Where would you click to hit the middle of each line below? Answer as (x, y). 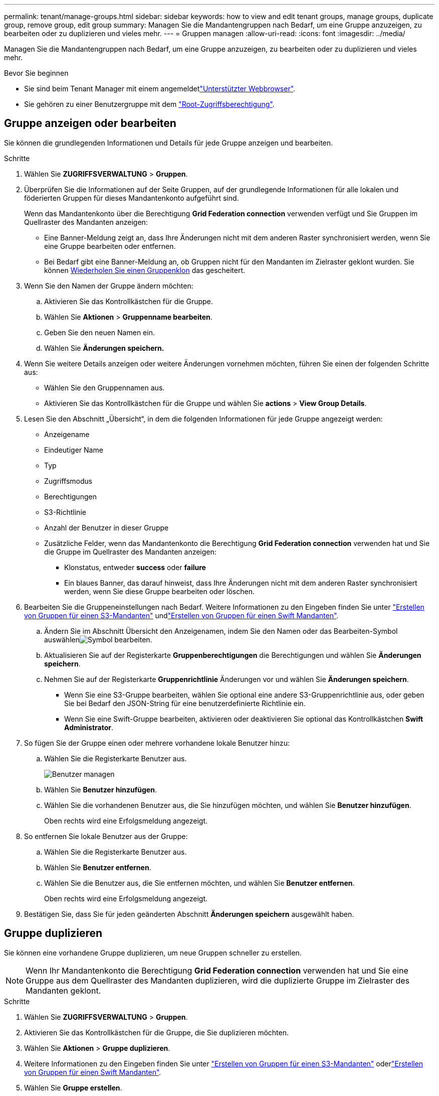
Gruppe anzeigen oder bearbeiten (90, 123)
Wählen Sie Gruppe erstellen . (73, 1087)
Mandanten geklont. (63, 990)
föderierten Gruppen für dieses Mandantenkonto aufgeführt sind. (132, 198)
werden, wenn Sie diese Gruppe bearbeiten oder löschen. (159, 591)
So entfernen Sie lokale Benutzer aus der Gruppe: (106, 836)
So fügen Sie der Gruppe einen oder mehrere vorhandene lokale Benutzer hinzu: (157, 743)
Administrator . (89, 727)
